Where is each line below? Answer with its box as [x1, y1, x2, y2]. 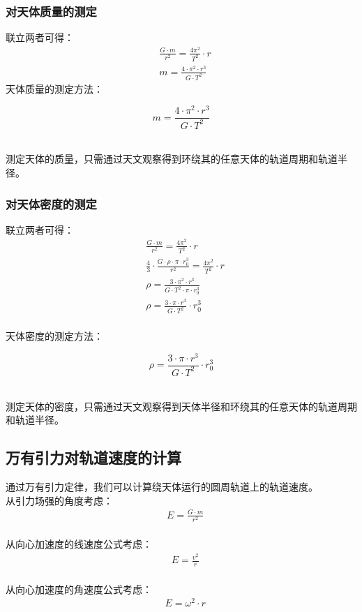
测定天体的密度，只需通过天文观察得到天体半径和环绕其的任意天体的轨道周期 [6, 398, 357, 413]
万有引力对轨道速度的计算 [6, 447, 181, 468]
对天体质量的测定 [6, 2, 97, 20]
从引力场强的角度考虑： [6, 493, 113, 507]
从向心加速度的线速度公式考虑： [6, 537, 152, 551]
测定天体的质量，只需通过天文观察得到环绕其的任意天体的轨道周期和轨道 [6, 151, 338, 166]
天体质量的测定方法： [6, 81, 103, 96]
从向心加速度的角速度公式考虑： [6, 581, 152, 596]
